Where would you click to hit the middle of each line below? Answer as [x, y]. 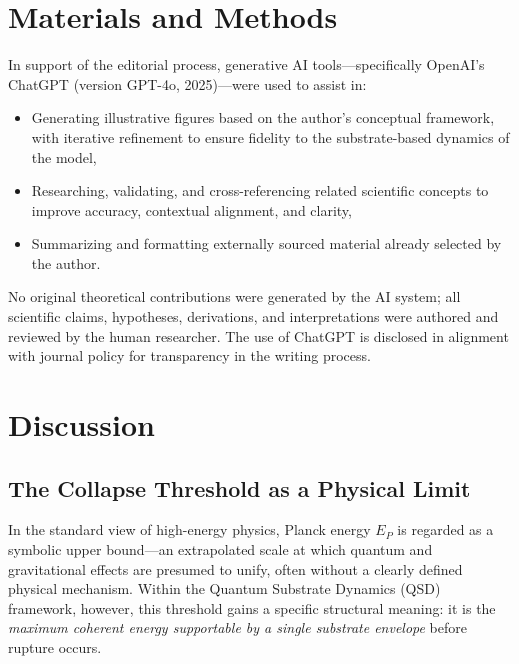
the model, [64, 156]
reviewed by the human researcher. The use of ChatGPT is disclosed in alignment [258, 335]
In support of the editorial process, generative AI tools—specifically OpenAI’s [246, 64]
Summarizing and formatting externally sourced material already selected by [266, 243]
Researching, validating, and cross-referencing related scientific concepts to [260, 190]
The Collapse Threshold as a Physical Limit [239, 487]
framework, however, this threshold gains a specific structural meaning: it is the [252, 607]
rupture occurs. [55, 646]
